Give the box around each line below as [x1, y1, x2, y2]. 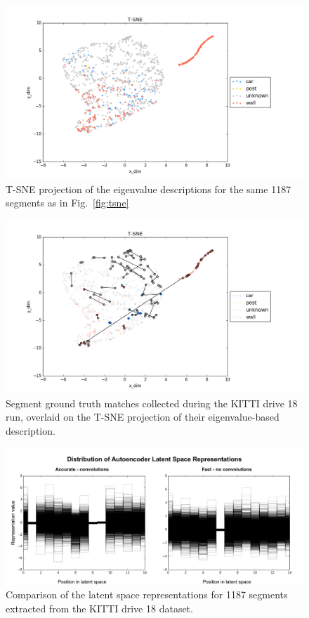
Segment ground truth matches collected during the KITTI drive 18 [6, 395, 298, 410]
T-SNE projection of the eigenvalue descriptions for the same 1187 [6, 181, 291, 196]
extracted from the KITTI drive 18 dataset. [6, 600, 193, 615]
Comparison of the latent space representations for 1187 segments [6, 587, 288, 602]
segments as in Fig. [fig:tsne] [6, 195, 129, 210]
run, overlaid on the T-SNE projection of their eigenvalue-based [6, 409, 280, 424]
